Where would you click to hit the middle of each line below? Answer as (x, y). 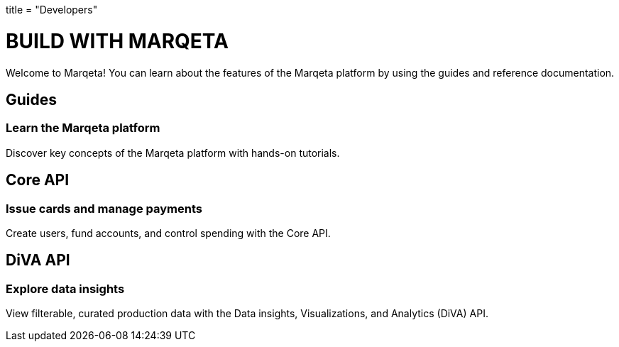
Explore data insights (65, 288)
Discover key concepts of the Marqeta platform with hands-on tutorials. (173, 153)
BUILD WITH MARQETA (117, 41)
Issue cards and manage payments (104, 208)
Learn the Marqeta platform (83, 128)
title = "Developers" (52, 10)
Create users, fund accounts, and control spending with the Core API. (168, 233)
